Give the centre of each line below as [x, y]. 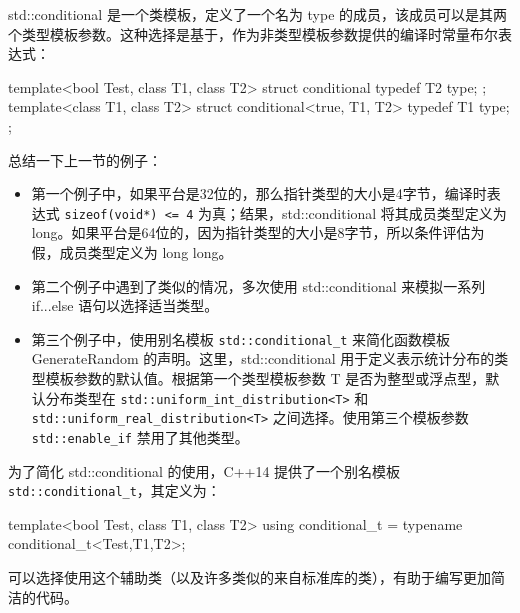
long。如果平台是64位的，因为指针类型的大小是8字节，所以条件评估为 [258, 232]
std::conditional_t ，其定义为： [114, 490]
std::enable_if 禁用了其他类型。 [140, 436]
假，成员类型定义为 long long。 [132, 252]
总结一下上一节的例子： [85, 159]
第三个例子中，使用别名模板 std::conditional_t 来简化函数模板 [240, 338]
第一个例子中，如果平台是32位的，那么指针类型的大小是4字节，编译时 [259, 193]
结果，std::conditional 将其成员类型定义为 [373, 212]
